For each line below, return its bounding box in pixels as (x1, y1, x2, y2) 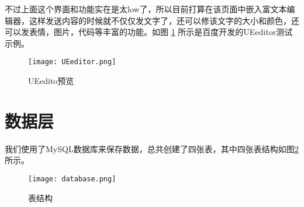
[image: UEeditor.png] (28, 58, 116, 66)
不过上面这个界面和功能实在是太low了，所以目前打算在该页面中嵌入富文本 (5, 3, 287, 15)
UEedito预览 (28, 75, 74, 87)
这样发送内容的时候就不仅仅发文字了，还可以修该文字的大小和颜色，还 (29, 14, 299, 26)
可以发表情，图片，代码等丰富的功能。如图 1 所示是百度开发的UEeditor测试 (5, 26, 293, 38)
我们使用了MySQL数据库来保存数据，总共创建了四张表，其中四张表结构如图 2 (5, 142, 299, 155)
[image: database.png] (28, 174, 116, 183)
